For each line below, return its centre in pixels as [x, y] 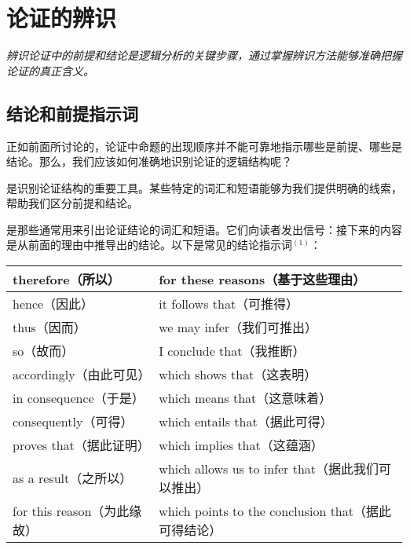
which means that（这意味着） [245, 398]
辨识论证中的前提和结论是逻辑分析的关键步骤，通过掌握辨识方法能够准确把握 [204, 55]
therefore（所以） [66, 280]
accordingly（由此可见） [82, 375]
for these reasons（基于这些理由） [262, 280]
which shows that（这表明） [238, 375]
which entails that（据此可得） [246, 422]
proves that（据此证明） [81, 445]
